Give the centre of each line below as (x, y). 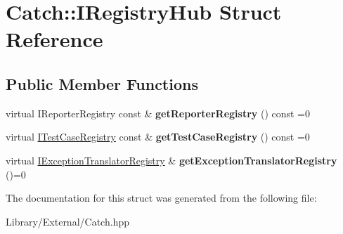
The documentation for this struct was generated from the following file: (161, 198)
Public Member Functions (102, 83)
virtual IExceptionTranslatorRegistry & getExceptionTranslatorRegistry (171, 160)
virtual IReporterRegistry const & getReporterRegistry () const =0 (158, 113)
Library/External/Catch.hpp (67, 221)
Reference (54, 39)
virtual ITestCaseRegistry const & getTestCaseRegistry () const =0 (158, 137)
